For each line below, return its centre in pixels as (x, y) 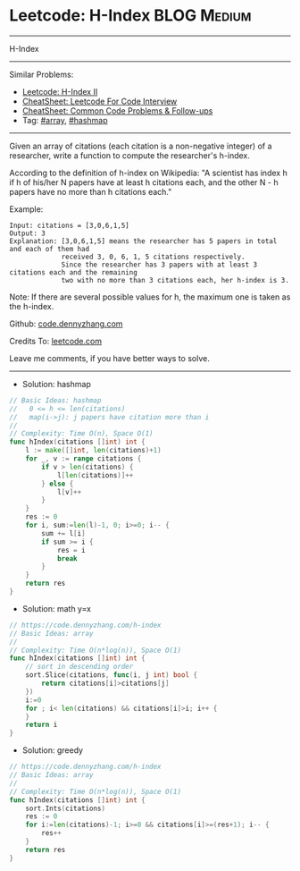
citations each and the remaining (74, 272)
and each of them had (50, 249)
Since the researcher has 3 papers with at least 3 (159, 265)
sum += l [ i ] (64, 533)
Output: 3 (28, 233)
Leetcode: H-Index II (60, 91)
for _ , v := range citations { (83, 459)
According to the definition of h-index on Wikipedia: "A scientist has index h (148, 173)
